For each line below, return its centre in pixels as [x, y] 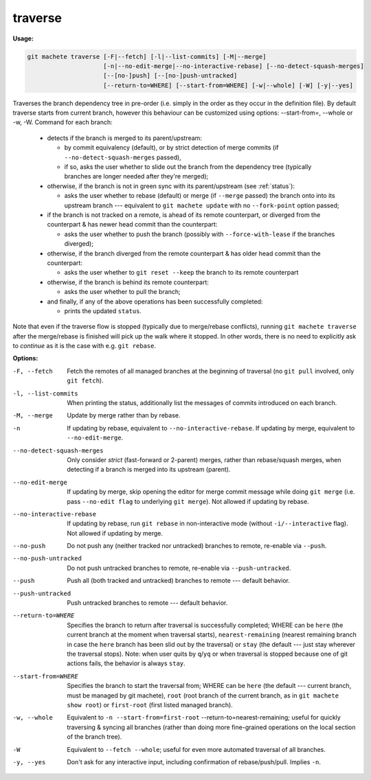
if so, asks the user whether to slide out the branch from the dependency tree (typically [188, 167]
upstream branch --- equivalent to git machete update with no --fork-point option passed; [202, 205]
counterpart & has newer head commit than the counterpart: [132, 225]
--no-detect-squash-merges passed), [123, 157]
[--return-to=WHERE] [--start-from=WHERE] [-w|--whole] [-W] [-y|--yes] [228, 85]
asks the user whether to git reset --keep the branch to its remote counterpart [181, 273]
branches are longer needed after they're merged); [136, 176]
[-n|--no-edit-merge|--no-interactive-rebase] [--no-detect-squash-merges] [234, 66]
